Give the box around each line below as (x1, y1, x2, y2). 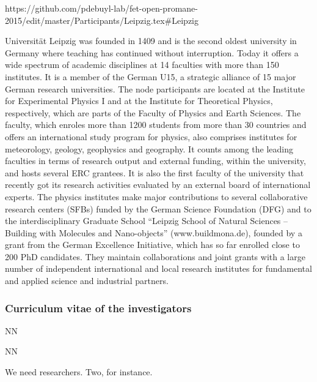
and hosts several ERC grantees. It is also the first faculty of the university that (5, 166, 304, 179)
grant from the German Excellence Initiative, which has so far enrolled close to (5, 238, 300, 251)
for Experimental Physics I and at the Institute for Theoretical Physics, (5, 94, 273, 107)
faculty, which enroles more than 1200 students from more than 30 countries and (5, 118, 307, 131)
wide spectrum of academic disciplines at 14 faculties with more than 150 (5, 58, 279, 71)
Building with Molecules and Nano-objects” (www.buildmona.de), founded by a (5, 226, 302, 239)
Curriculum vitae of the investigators (5, 300, 192, 315)
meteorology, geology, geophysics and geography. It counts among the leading (5, 142, 294, 155)
